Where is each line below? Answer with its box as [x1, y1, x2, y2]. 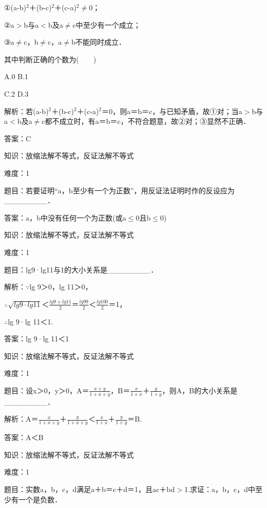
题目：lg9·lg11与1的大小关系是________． [4, 264, 158, 275]
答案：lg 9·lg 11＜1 [4, 333, 69, 344]
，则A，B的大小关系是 [162, 385, 238, 395]
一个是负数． [18, 494, 62, 504]
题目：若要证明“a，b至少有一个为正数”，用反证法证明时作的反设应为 [4, 185, 235, 195]
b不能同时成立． [71, 37, 126, 47]
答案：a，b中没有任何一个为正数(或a [4, 212, 127, 223]
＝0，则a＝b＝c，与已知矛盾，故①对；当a [101, 105, 242, 116]
